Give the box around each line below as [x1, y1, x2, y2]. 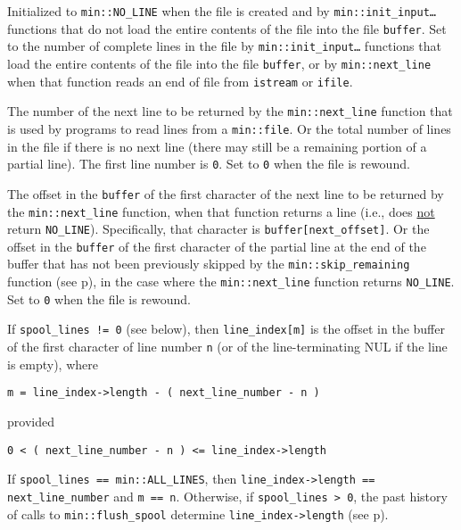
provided [7, 412, 54, 430]
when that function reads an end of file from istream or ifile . [7, 71, 353, 90]
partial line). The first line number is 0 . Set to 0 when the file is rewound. [7, 154, 410, 173]
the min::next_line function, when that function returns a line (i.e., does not [7, 202, 435, 220]
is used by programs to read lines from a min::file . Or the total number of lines [7, 119, 451, 137]
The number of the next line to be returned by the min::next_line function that [7, 102, 453, 120]
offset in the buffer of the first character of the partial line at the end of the [7, 236, 426, 255]
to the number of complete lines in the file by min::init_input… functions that [7, 37, 441, 55]
